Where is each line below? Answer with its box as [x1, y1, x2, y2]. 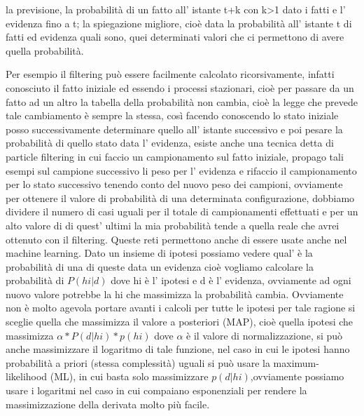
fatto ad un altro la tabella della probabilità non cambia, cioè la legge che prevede [6, 94, 358, 109]
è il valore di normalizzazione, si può [186, 328, 343, 342]
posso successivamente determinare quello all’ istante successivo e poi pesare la [6, 121, 343, 136]
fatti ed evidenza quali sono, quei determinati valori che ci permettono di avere [6, 29, 344, 44]
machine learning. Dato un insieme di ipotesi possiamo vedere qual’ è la [6, 246, 313, 260]
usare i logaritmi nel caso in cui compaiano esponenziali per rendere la [6, 383, 307, 398]
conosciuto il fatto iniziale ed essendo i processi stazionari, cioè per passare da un [6, 80, 354, 95]
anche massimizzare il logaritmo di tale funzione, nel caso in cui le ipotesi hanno [6, 342, 350, 356]
